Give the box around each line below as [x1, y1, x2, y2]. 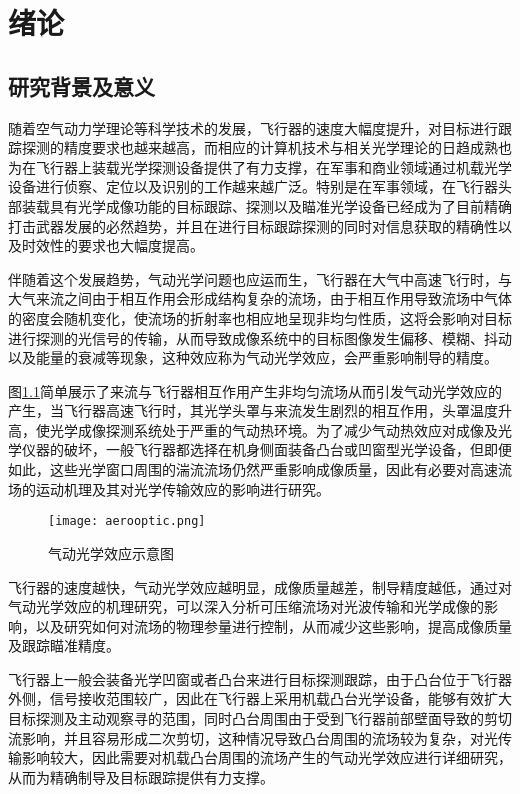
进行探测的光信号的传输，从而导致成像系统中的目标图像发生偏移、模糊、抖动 [8, 327, 512, 348]
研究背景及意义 [8, 70, 155, 101]
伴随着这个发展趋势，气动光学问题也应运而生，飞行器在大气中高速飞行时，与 [8, 268, 512, 289]
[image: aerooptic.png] [48, 514, 206, 529]
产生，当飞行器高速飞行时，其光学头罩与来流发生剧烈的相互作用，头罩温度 [8, 400, 498, 421]
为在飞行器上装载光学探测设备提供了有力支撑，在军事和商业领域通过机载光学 [8, 156, 512, 177]
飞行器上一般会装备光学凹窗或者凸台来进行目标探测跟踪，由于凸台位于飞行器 [8, 668, 512, 689]
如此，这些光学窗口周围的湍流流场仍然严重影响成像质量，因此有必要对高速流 [8, 459, 512, 480]
